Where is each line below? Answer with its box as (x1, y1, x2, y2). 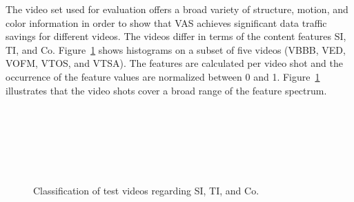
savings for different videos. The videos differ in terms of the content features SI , (6, 29, 346, 43)
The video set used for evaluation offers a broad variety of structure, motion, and (6, 2, 348, 16)
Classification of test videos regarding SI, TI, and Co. (33, 183, 259, 198)
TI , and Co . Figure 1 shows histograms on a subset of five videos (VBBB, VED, (6, 42, 346, 57)
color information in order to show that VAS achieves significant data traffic (6, 15, 327, 30)
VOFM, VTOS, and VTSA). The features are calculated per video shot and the (6, 56, 343, 70)
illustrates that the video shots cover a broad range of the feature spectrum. (6, 83, 327, 97)
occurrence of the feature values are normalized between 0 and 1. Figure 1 (6, 69, 320, 83)
